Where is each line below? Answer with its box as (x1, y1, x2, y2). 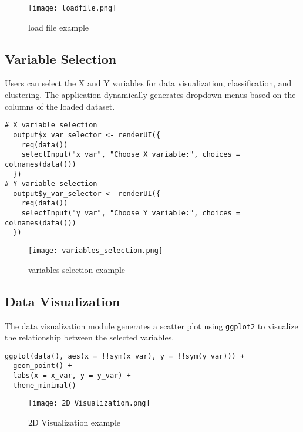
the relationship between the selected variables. (5, 331, 174, 343)
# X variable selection (5, 121, 97, 130)
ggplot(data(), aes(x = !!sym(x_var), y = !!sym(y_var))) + (5, 352, 245, 360)
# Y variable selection (5, 180, 97, 188)
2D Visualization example (28, 416, 120, 428)
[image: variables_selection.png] (28, 247, 163, 255)
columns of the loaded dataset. (5, 100, 115, 112)
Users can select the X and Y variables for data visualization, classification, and (5, 77, 292, 89)
